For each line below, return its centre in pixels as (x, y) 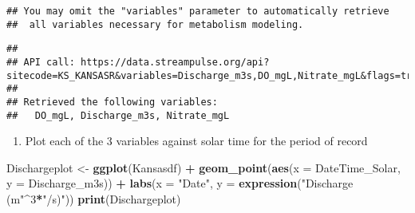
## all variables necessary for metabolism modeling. (155, 24)
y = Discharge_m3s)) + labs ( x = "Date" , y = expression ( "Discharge (180, 183)
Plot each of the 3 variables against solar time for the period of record (196, 141)
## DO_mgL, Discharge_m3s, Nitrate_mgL (118, 115)
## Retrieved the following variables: (112, 102)
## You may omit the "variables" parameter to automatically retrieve (198, 11)
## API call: (41, 62)
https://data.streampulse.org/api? (175, 62)
